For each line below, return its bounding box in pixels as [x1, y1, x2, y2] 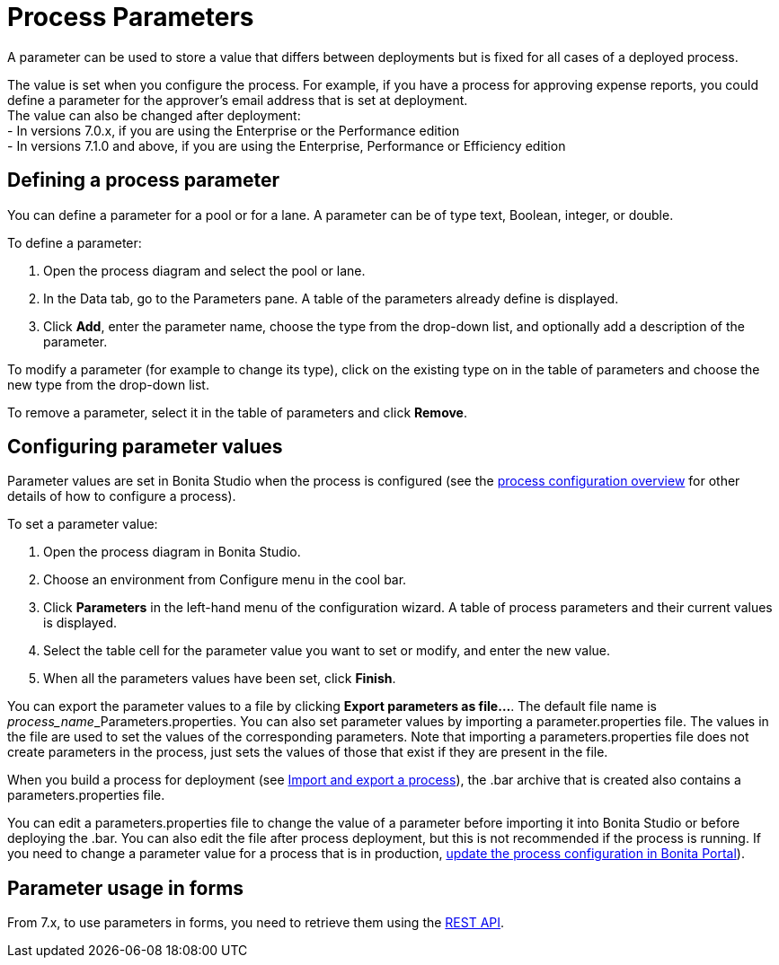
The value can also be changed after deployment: [7, 107, 301, 123]
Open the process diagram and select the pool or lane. [43, 262, 366, 278]
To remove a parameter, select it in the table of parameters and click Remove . [7, 404, 468, 420]
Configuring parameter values [7, 435, 283, 459]
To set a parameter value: [7, 516, 158, 532]
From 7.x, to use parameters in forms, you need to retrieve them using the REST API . [7, 915, 505, 931]
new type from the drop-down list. [7, 376, 209, 392]
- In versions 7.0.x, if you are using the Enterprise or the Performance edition [7, 122, 460, 138]
